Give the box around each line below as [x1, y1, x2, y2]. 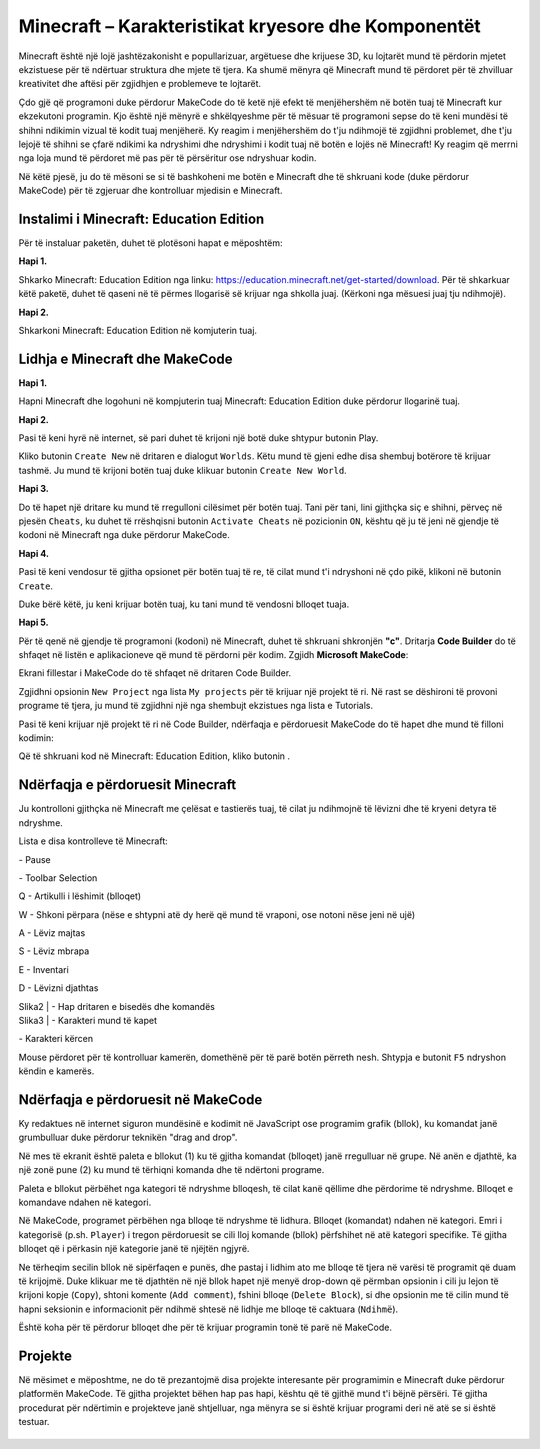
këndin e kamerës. [18, 1065, 95, 1077]
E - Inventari [18, 963, 69, 975]
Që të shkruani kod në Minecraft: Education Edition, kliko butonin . [18, 750, 290, 762]
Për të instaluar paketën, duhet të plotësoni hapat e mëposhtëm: [18, 236, 284, 249]
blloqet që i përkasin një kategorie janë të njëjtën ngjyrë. [18, 1243, 250, 1255]
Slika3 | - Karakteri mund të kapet [18, 1015, 158, 1027]
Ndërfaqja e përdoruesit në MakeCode [18, 1091, 263, 1108]
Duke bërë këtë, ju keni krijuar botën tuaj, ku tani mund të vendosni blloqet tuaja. [18, 598, 350, 610]
